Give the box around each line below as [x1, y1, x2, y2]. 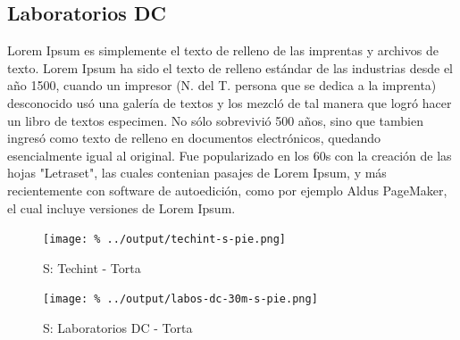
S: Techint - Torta [43, 258, 141, 277]
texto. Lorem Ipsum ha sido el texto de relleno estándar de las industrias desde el [7, 58, 454, 77]
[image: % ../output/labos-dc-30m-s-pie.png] [43, 293, 318, 306]
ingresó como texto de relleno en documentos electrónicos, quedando [7, 129, 381, 147]
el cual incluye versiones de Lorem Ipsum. [7, 198, 236, 217]
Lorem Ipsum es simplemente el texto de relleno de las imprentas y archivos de [7, 41, 439, 60]
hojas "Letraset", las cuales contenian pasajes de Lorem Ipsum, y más [7, 163, 387, 182]
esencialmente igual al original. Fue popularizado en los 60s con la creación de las [7, 145, 452, 164]
